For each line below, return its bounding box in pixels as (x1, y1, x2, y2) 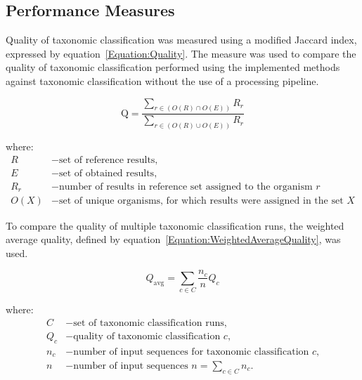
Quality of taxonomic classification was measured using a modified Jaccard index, (6, 32, 357, 47)
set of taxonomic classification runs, (73, 317, 227, 328)
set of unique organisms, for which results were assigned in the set (58, 196, 344, 207)
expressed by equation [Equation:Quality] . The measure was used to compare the (6, 46, 356, 60)
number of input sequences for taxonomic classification (73, 346, 309, 357)
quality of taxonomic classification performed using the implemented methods (6, 60, 340, 74)
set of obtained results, (58, 168, 157, 178)
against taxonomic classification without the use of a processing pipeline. (6, 73, 319, 88)
